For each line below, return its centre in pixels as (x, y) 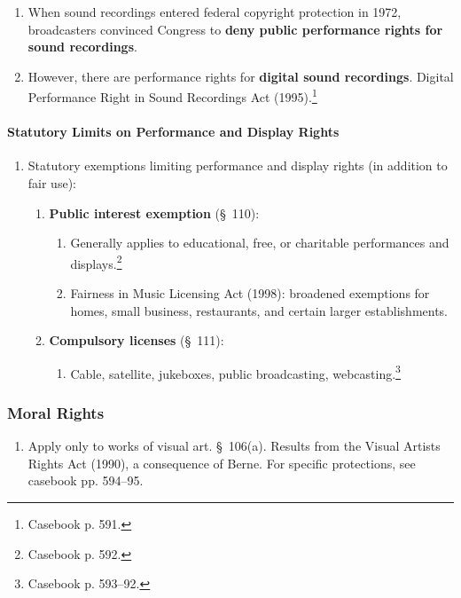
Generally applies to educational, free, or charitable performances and (260, 243)
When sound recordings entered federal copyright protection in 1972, (215, 12)
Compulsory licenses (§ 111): (137, 340)
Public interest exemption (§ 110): (154, 212)
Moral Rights (56, 413)
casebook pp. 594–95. (86, 480)
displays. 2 (96, 262)
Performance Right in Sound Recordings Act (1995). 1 (172, 96)
